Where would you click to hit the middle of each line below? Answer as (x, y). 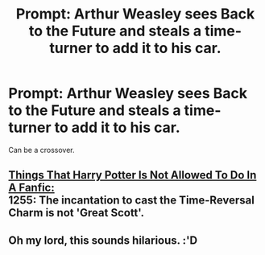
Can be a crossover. (41, 150)
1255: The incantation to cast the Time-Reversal (132, 201)
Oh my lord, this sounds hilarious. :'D (103, 240)
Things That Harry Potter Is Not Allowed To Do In (132, 175)
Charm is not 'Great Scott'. (77, 213)
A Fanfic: (31, 188)
